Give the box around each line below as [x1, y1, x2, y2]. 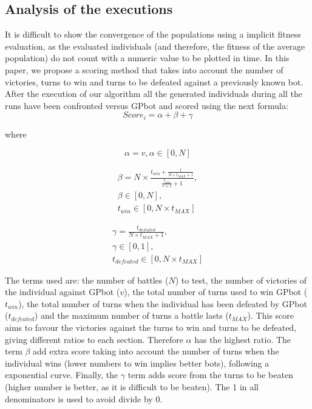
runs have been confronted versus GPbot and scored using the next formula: [5, 99, 288, 111]
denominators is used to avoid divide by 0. [5, 392, 163, 405]
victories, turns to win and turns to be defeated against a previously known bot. [5, 75, 304, 88]
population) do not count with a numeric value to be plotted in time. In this [5, 52, 290, 64]
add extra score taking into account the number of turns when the [33, 345, 279, 357]
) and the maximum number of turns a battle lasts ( [34, 309, 229, 322]
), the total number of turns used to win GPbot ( [124, 285, 308, 298]
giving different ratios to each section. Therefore [5, 333, 183, 345]
